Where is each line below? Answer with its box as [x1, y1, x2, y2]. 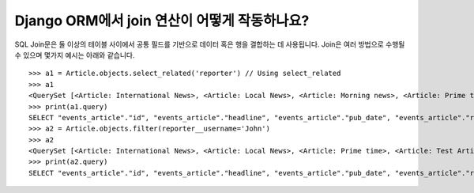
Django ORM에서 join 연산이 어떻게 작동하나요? [14, 12, 310, 29]
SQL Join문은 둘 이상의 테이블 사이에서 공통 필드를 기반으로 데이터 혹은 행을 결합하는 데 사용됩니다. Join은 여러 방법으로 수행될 [14, 40, 405, 49]
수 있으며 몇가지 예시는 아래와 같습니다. [14, 50, 135, 59]
